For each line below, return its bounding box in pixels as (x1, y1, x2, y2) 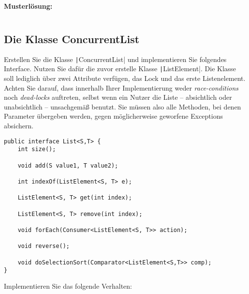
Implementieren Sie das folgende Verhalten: (4, 280, 132, 291)
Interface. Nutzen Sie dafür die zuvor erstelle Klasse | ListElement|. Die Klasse (4, 63, 236, 74)
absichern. (4, 121, 34, 131)
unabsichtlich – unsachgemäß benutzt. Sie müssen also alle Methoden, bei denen (4, 101, 241, 111)
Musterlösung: (4, 1, 53, 11)
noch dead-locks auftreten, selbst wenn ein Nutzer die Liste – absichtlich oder (4, 92, 232, 102)
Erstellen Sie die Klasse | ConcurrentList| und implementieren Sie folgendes (4, 54, 227, 64)
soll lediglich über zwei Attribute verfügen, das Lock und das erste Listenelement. (4, 73, 246, 83)
